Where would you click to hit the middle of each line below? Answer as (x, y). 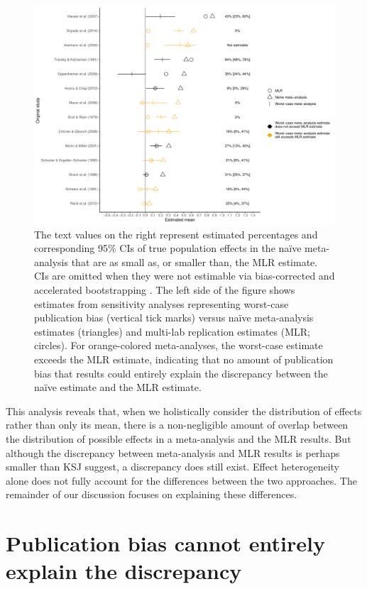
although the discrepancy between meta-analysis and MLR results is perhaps (173, 452)
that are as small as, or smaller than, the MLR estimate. (195, 262)
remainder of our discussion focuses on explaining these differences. (152, 494)
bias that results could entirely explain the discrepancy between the (181, 373)
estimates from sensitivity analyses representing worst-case (161, 303)
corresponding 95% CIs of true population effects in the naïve (168, 248)
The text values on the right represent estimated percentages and (176, 234)
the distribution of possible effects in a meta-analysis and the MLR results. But (179, 438)
